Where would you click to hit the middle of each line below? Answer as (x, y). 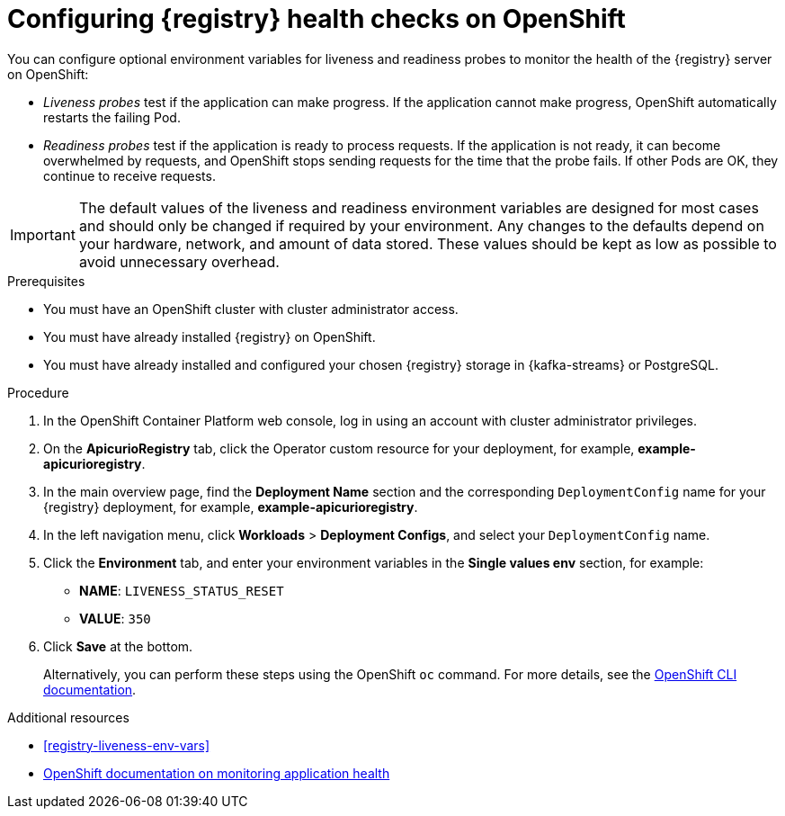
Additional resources (68, 717)
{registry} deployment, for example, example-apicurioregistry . (231, 507)
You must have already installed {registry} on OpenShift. (210, 336)
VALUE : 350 (115, 618)
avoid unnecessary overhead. (179, 261)
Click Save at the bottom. (118, 646)
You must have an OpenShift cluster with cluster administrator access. (251, 309)
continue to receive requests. (129, 175)
